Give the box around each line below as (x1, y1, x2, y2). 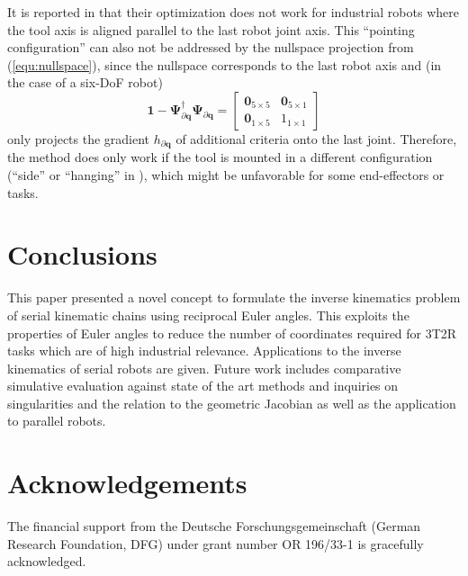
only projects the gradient (7, 129, 150, 148)
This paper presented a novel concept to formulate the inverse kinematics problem (7, 288, 461, 307)
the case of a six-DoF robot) (7, 73, 163, 92)
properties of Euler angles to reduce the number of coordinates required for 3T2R (7, 323, 457, 342)
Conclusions (7, 236, 157, 273)
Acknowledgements (7, 464, 247, 501)
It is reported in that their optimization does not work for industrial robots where (7, 3, 459, 21)
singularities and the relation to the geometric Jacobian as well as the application (7, 393, 456, 412)
